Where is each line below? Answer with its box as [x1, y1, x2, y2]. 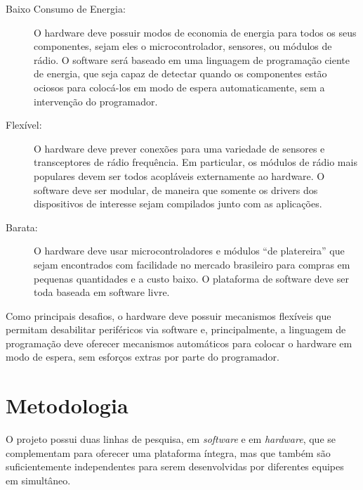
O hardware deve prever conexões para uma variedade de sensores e [34, 141, 325, 155]
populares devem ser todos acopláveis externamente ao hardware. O [34, 168, 325, 183]
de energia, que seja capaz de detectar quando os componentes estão [34, 66, 327, 81]
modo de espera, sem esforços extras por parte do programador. [6, 349, 279, 364]
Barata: [6, 219, 38, 234]
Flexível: [6, 117, 42, 132]
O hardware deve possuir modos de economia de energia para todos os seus [34, 25, 357, 39]
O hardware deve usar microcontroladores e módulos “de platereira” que [34, 243, 345, 258]
